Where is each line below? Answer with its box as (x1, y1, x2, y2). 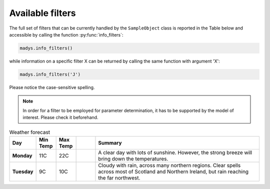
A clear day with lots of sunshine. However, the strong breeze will (98, 149, 252, 156)
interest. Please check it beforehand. (22, 114, 98, 120)
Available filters (9, 7, 76, 18)
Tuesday (12, 168, 33, 175)
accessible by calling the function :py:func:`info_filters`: (9, 31, 123, 37)
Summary (98, 139, 122, 146)
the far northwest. (98, 174, 140, 181)
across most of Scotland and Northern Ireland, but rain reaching (98, 168, 249, 175)
